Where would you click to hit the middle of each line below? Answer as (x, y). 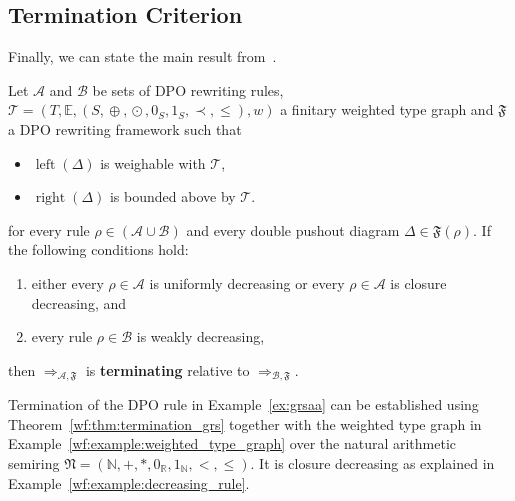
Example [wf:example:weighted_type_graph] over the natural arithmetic (232, 443)
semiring (34, 462)
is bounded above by (172, 196)
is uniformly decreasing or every (247, 282)
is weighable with (153, 162)
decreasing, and (79, 302)
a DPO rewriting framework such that (125, 128)
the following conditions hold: (98, 249)
